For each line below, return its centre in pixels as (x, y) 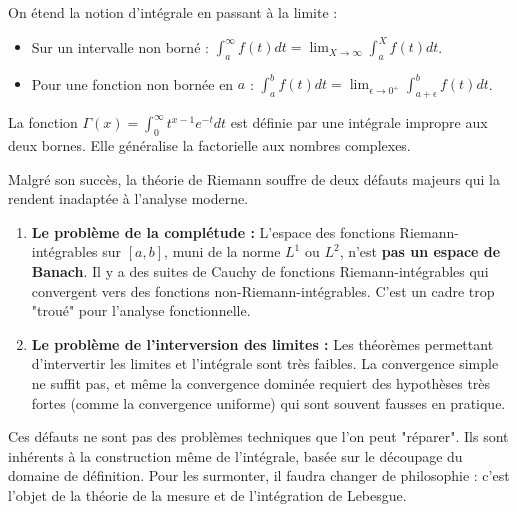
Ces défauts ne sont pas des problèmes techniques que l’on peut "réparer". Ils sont (258, 436)
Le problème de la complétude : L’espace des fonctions (213, 231)
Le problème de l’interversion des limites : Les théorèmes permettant (262, 343)
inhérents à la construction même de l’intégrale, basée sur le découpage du (235, 455)
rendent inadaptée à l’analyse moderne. (128, 198)
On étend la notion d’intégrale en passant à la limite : (173, 12)
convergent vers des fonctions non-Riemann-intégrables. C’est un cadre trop (263, 290)
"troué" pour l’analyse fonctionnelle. (141, 310)
